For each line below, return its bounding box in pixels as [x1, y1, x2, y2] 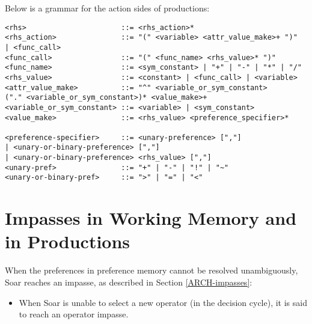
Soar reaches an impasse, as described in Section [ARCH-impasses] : [5, 276, 252, 288]
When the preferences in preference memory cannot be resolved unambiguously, [5, 264, 298, 277]
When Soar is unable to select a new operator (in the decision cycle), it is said [19, 296, 307, 308]
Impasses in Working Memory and [5, 206, 297, 230]
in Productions [5, 229, 130, 254]
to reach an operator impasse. [19, 308, 129, 320]
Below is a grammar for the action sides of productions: [5, 2, 210, 14]
